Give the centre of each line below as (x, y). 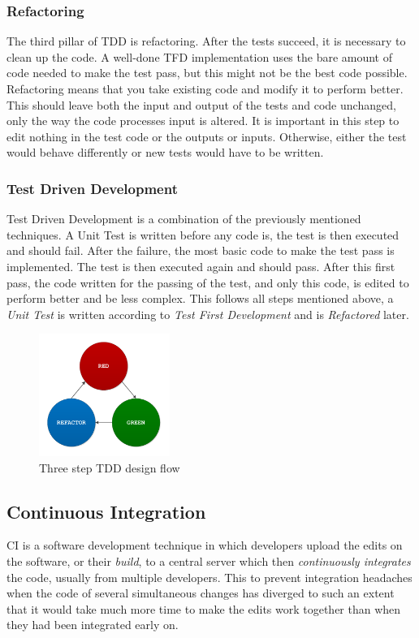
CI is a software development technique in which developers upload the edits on (205, 545)
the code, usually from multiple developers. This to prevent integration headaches (209, 577)
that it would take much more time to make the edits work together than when (204, 608)
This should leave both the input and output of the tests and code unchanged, (201, 104)
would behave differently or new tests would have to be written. (165, 152)
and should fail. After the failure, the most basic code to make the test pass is (201, 250)
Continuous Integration (106, 511)
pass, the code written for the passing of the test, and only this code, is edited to (208, 282)
